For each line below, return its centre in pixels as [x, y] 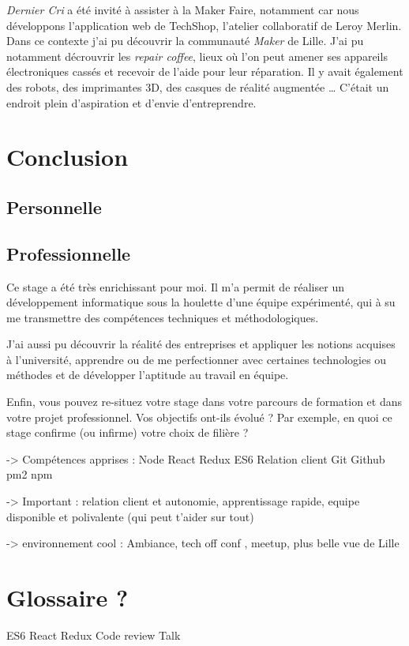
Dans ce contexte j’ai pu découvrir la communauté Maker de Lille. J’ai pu [185, 41]
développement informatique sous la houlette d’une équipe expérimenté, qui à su [201, 302]
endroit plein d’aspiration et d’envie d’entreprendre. [131, 102]
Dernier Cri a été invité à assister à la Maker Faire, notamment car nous [183, 9]
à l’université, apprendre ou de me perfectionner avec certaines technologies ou [197, 359]
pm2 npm [30, 474]
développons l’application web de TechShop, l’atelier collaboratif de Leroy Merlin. [204, 25]
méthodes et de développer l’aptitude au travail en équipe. [148, 375]
